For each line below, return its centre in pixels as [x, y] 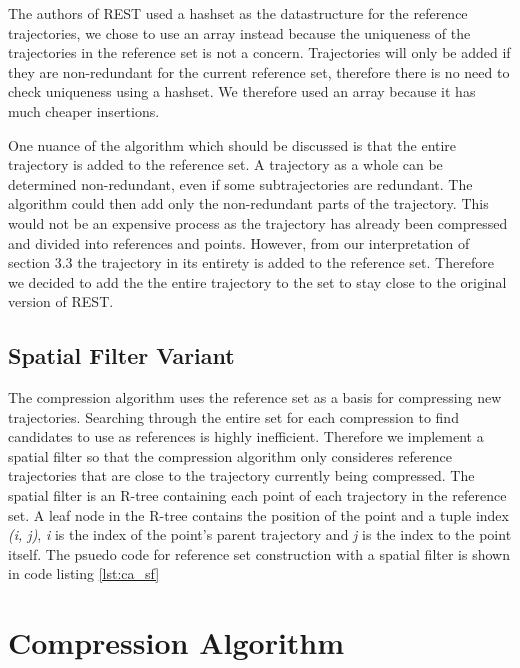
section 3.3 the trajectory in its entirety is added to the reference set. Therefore [251, 262]
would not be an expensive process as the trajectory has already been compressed [258, 222]
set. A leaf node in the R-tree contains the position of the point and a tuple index [258, 514]
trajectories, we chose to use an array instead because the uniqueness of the [239, 32]
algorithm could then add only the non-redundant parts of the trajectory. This [248, 203]
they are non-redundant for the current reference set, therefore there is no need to [259, 71]
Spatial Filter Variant [121, 355]
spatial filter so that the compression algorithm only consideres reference [230, 455]
